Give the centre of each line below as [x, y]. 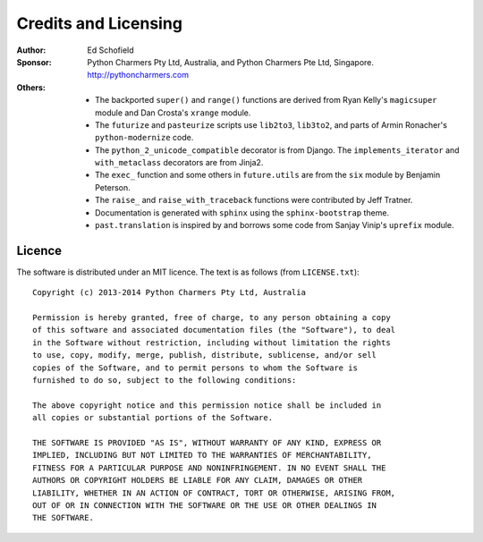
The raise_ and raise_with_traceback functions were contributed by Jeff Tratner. [254, 200]
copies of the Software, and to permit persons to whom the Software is [195, 368]
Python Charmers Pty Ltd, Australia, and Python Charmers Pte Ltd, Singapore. [231, 62]
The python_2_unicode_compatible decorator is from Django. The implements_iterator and [277, 150]
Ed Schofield [110, 50]
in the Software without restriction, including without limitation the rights [212, 343]
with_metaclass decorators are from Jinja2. [179, 163]
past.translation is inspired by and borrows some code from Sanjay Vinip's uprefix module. [275, 225]
